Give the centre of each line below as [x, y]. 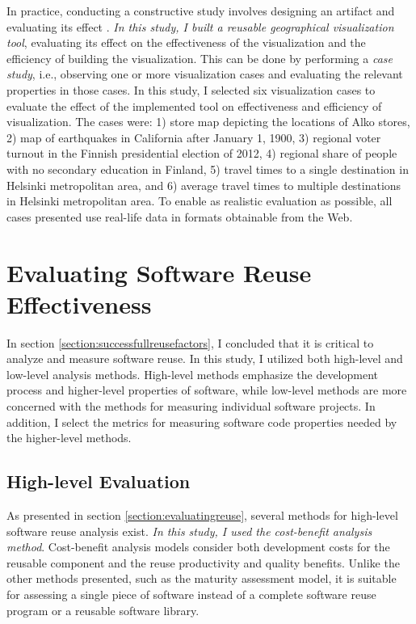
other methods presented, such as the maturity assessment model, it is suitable [202, 578]
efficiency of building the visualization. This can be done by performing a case [200, 58]
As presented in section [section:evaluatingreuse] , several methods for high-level [202, 514]
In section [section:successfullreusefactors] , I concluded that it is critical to [190, 342]
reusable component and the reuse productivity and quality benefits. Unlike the [203, 562]
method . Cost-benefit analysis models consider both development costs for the [198, 547]
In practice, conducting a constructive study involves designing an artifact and [201, 11]
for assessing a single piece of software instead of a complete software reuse [191, 594]
